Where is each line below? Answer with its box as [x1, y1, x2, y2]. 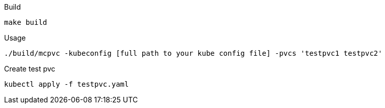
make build [4, 18, 47, 26]
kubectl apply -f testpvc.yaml [4, 80, 129, 88]
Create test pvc [4, 64, 56, 73]
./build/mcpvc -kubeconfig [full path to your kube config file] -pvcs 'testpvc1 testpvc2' [4, 49, 382, 57]
